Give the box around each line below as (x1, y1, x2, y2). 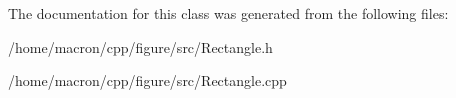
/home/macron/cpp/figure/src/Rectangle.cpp (8, 70, 287, 91)
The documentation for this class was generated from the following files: (8, 3, 449, 23)
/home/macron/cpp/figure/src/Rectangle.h (8, 36, 273, 57)
